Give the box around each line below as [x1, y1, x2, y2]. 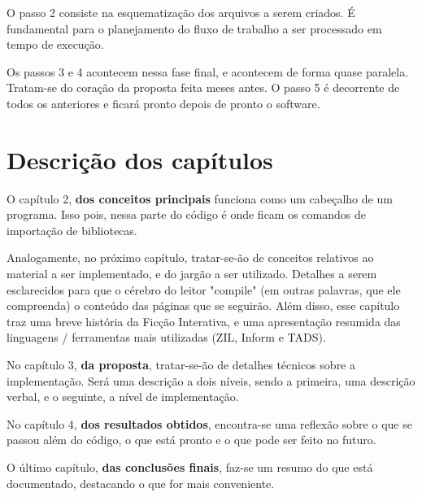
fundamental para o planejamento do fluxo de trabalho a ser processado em [7, 20, 382, 37]
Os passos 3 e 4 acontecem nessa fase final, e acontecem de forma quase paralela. [7, 63, 409, 80]
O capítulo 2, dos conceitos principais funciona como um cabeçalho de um [7, 190, 393, 207]
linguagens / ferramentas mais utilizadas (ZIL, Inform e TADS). [7, 329, 326, 346]
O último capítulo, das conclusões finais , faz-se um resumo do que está [7, 459, 373, 475]
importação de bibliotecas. [7, 221, 137, 238]
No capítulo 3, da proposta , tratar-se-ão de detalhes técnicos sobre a [7, 356, 355, 373]
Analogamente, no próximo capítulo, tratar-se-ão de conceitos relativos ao [7, 249, 374, 266]
